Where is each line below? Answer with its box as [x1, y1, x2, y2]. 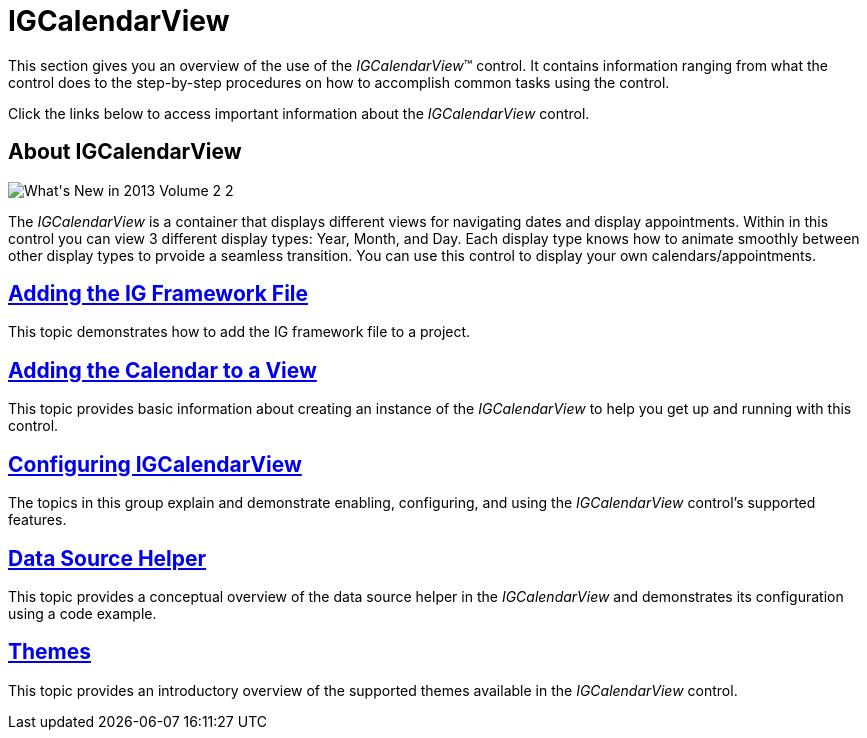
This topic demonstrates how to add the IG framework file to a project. [8, 323, 471, 341]
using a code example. [8, 604, 157, 622]
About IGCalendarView [8, 139, 242, 165]
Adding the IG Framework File [8, 281, 309, 307]
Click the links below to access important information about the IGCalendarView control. [8, 104, 590, 122]
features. [8, 511, 67, 529]
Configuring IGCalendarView [8, 451, 302, 477]
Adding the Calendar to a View [8, 357, 317, 383]
